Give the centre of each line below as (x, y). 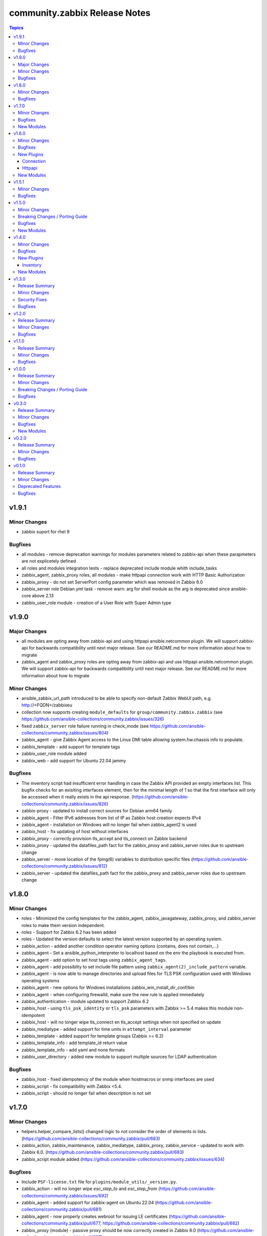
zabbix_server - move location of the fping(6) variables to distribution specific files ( (107, 859)
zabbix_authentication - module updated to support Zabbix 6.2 (85, 1001)
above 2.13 (43, 596)
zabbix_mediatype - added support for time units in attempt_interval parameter (106, 1029)
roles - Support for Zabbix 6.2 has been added (69, 932)
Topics (16, 28)
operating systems (40, 980)
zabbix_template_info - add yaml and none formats (73, 1050)
